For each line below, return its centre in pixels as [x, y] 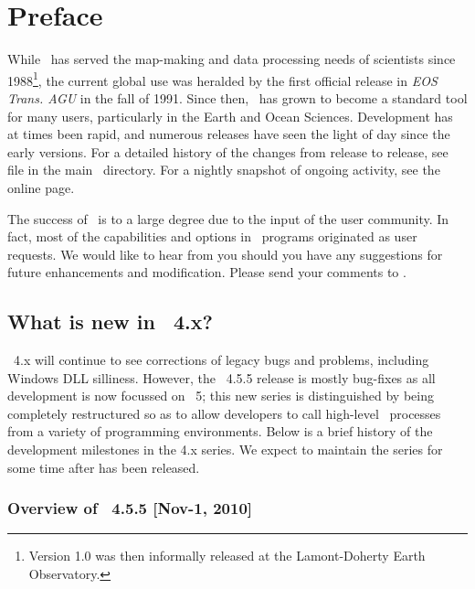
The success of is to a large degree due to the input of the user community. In [228, 218]
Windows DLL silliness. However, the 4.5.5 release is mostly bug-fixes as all [222, 377]
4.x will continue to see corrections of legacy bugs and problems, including [221, 360]
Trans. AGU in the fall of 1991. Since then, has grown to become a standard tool [237, 97]
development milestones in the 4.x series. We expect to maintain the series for [225, 450]
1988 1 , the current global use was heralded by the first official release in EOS [222, 79]
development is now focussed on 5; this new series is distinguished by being [221, 396]
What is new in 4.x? [110, 321]
